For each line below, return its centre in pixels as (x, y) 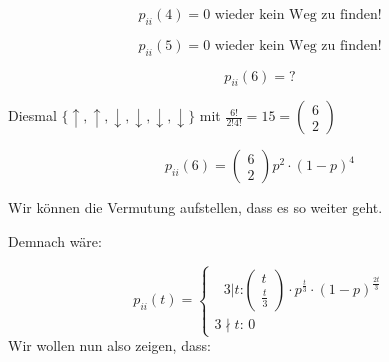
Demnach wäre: (55, 240)
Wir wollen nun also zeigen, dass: (109, 345)
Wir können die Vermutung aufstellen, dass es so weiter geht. (195, 207)
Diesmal (32, 115)
